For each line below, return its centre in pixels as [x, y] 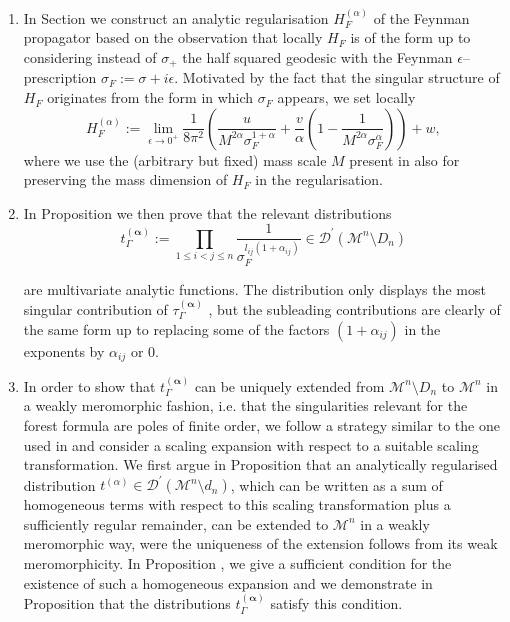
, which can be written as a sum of [336, 484]
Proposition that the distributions [127, 603]
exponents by [64, 350]
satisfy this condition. [336, 603]
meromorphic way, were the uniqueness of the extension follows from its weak [260, 543]
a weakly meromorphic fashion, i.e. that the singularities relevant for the [245, 405]
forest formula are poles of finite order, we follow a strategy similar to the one [261, 425]
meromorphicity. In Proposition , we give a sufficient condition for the [237, 563]
